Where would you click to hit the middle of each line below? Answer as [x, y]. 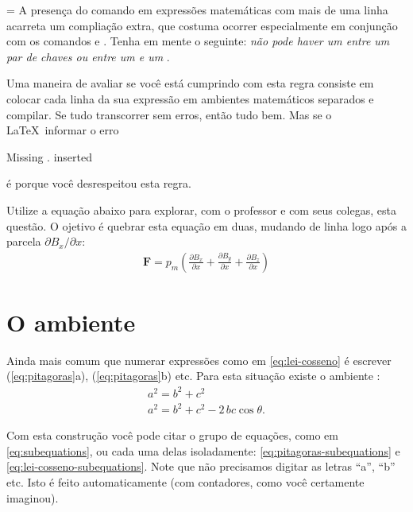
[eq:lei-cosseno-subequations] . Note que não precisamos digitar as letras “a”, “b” [201, 466]
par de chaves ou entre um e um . [88, 56]
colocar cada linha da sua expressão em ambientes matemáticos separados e [190, 98]
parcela [24, 241]
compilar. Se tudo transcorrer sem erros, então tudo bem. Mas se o [169, 114]
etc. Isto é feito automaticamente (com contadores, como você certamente [185, 481]
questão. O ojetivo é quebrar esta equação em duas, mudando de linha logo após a [206, 225]
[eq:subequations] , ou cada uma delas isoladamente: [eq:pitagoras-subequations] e [203, 450]
